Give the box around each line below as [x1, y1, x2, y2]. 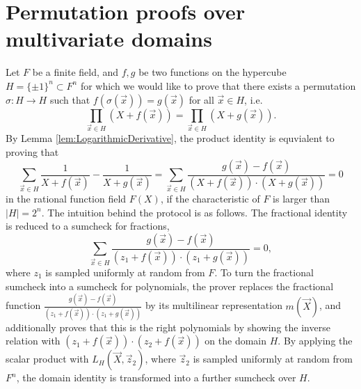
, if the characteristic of [160, 191, 260, 205]
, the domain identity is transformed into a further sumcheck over [16, 370, 296, 385]
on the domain [204, 333, 267, 348]
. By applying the [278, 333, 353, 348]
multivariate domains [6, 24, 212, 53]
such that [49, 92, 90, 106]
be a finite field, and [32, 65, 119, 79]
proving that [6, 144, 59, 159]
